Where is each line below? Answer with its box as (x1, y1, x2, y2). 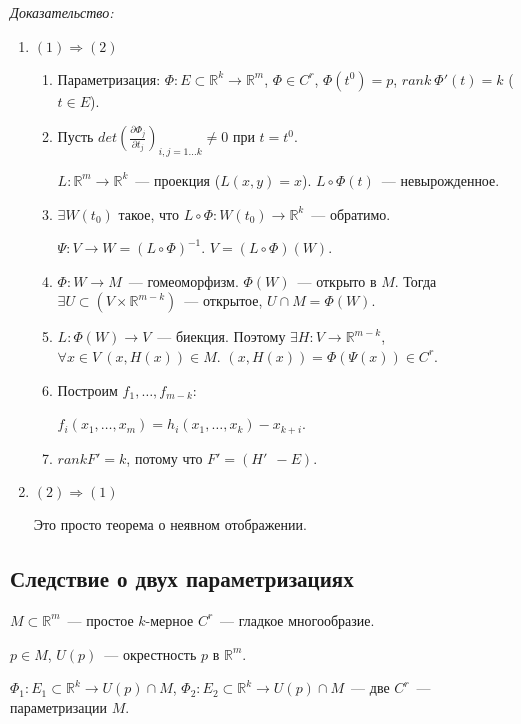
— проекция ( (135, 169, 221, 190)
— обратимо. (311, 203, 391, 224)
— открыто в (297, 270, 377, 291)
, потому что (126, 447, 203, 468)
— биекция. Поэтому (157, 326, 286, 347)
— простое (67, 609, 134, 630)
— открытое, (184, 290, 263, 311)
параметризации (10, 696, 107, 717)
